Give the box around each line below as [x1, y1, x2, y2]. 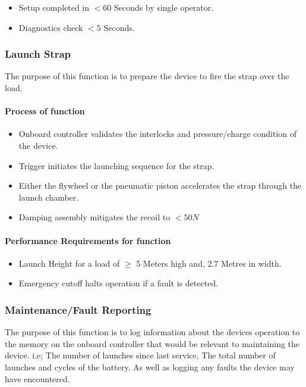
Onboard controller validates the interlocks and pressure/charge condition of [18, 127, 297, 140]
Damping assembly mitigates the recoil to [18, 211, 171, 223]
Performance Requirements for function [5, 234, 171, 246]
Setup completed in [18, 1, 90, 13]
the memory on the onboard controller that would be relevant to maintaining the [5, 337, 300, 349]
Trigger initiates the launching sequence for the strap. [18, 159, 214, 171]
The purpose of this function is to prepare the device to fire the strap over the [5, 70, 289, 82]
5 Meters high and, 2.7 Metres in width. [136, 257, 282, 269]
